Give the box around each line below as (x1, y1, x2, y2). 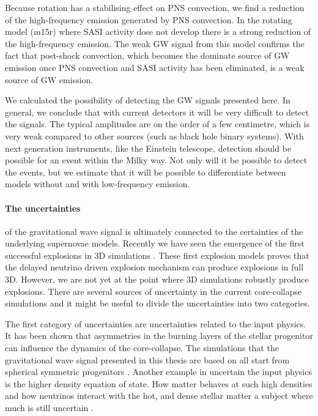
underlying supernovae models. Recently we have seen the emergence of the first (5, 237, 305, 250)
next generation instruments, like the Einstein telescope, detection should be (5, 141, 292, 154)
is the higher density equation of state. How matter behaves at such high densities (5, 377, 312, 390)
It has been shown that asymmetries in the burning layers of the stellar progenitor (5, 329, 313, 342)
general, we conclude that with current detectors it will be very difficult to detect (5, 105, 309, 118)
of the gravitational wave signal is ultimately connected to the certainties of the (5, 225, 303, 237)
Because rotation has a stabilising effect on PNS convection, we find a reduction (5, 1, 305, 13)
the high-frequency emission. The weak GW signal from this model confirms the (5, 37, 305, 50)
